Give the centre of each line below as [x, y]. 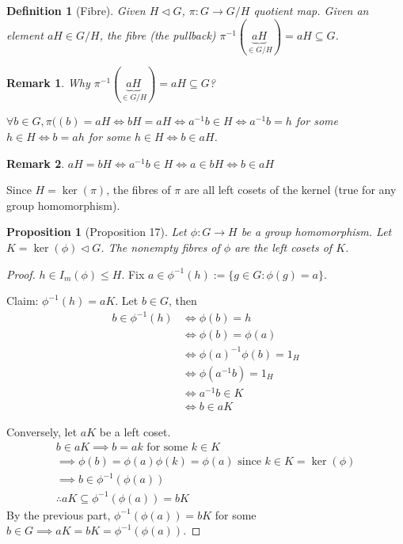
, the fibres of [139, 190]
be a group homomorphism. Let [316, 232]
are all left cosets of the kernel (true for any [290, 190]
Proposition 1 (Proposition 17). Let [97, 232]
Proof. [21, 274]
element [25, 35]
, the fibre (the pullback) [158, 35]
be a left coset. [135, 432]
